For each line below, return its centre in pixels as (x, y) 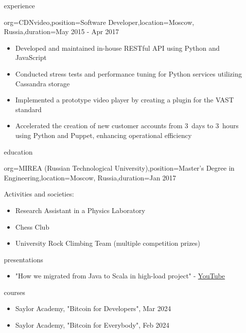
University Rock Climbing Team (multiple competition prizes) (108, 243)
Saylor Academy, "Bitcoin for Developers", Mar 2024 (93, 308)
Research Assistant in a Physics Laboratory (80, 210)
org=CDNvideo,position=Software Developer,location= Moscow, (99, 22)
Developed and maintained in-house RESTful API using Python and (117, 48)
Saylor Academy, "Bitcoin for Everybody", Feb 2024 (92, 325)
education (18, 151)
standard (28, 109)
